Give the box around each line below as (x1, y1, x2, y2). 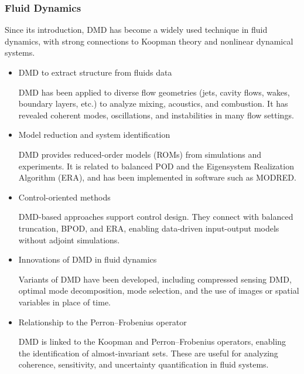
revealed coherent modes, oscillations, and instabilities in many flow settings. (18, 108, 294, 121)
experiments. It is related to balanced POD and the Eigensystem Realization (18, 159, 294, 172)
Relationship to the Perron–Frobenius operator (18, 315, 187, 328)
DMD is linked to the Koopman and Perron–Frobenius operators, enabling (18, 335, 286, 348)
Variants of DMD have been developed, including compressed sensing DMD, (18, 273, 292, 285)
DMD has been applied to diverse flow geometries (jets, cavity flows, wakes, (18, 86, 290, 98)
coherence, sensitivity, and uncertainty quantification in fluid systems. (18, 358, 269, 370)
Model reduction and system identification (18, 128, 170, 141)
